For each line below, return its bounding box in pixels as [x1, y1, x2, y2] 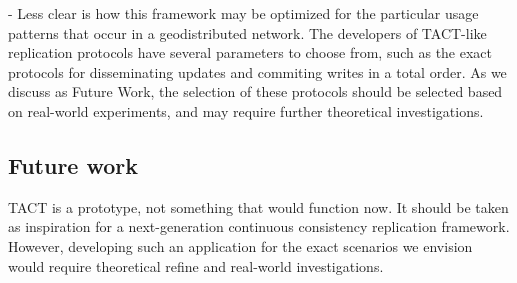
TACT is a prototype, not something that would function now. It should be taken [8, 196, 509, 217]
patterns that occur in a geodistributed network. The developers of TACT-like [8, 22, 487, 43]
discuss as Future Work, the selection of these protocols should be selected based [8, 81, 503, 102]
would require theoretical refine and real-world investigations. [8, 255, 384, 276]
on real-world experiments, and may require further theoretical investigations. [8, 100, 484, 121]
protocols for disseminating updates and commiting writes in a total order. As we [8, 61, 507, 82]
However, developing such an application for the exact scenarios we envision [8, 235, 473, 256]
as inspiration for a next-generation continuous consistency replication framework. [8, 216, 510, 237]
